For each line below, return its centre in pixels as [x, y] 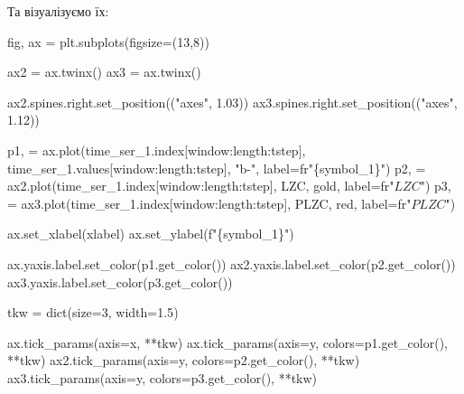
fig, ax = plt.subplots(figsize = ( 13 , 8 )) [108, 41]
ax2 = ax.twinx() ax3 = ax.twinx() [104, 72]
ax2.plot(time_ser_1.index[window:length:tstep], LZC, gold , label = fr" [201, 186]
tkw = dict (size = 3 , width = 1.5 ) [93, 312]
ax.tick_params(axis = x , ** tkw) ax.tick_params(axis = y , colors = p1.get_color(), [227, 342]
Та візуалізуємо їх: [58, 11]
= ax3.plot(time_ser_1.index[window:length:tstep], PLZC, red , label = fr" [209, 203]
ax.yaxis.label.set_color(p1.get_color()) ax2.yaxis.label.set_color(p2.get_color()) [232, 263]
